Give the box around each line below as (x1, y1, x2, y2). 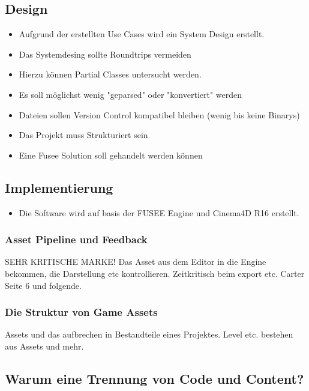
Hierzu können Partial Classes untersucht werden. (19, 68, 202, 80)
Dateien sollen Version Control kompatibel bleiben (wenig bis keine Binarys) (19, 108, 300, 121)
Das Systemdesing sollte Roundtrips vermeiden (19, 47, 191, 60)
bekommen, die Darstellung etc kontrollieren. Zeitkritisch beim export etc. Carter (5, 267, 305, 279)
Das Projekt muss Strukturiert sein (19, 129, 148, 141)
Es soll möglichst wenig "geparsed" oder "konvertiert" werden (19, 88, 242, 100)
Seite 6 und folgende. (5, 279, 82, 291)
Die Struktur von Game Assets (5, 305, 158, 320)
